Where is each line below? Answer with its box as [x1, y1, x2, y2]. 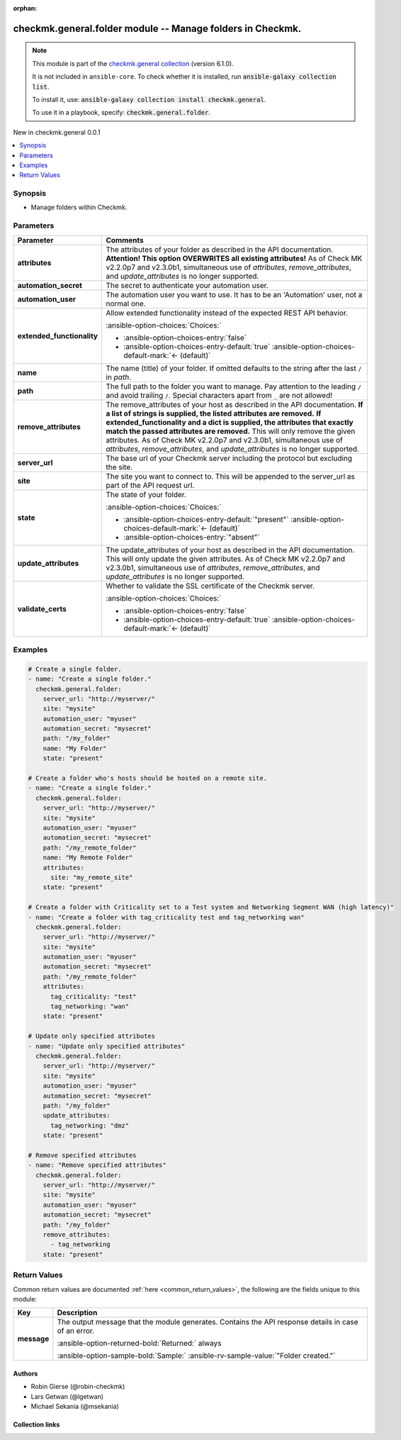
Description [57, 1308, 98, 1318]
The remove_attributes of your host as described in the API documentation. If [106, 399, 363, 409]
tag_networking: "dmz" [50, 1121, 130, 1129]
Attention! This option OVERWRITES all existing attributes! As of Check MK [106, 253, 363, 263]
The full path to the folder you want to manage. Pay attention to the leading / [106, 381, 361, 391]
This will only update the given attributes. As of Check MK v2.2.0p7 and [106, 554, 345, 564]
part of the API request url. [106, 480, 195, 490]
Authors [13, 1369, 38, 1378]
